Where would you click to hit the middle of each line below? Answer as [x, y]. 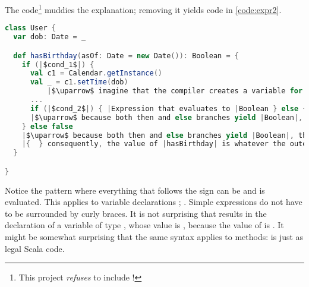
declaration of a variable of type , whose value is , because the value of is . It [144, 225]
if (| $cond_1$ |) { [58, 64]
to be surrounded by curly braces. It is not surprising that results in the [136, 213]
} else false [47, 126]
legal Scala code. [35, 248]
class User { [30, 28]
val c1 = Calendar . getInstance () [96, 73]
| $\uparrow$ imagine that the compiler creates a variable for [175, 91]
